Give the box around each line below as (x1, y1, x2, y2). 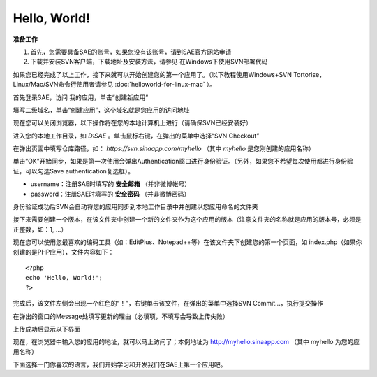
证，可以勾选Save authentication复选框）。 (13, 166, 135, 175)
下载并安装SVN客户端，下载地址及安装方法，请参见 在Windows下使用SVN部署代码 (30, 57, 268, 66)
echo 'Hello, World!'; (25, 273, 103, 282)
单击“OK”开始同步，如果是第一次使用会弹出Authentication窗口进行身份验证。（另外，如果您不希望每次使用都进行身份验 (13, 157, 354, 166)
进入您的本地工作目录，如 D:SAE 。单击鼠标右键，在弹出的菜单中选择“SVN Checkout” (13, 131, 260, 140)
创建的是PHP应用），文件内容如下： (13, 248, 114, 256)
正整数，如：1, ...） (13, 225, 68, 234)
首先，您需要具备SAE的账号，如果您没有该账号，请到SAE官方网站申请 (30, 48, 232, 56)
